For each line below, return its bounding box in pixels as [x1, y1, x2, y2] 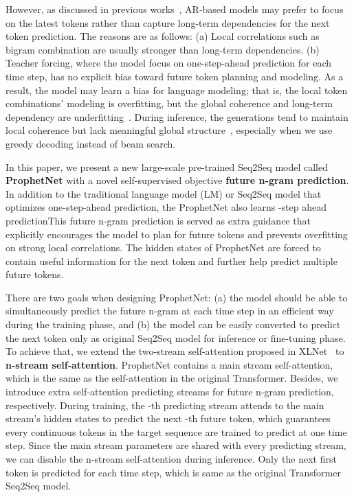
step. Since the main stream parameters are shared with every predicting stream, [5, 438, 346, 452]
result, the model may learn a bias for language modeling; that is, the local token [5, 82, 348, 97]
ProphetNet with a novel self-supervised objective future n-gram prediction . [5, 173, 349, 187]
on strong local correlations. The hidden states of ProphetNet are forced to [5, 240, 321, 255]
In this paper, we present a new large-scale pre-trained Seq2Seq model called [5, 159, 328, 174]
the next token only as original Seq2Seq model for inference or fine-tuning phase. [5, 330, 346, 345]
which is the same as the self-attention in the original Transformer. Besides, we [5, 371, 338, 385]
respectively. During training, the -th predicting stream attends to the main [5, 397, 324, 412]
